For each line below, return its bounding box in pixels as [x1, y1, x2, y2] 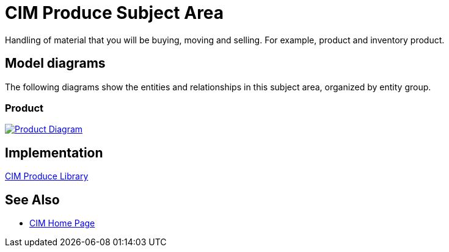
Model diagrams [5, 56, 106, 71]
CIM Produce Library [5, 171, 89, 182]
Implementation [5, 145, 103, 160]
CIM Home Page [29, 218, 95, 229]
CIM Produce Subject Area [5, 2, 224, 23]
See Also [5, 192, 60, 207]
